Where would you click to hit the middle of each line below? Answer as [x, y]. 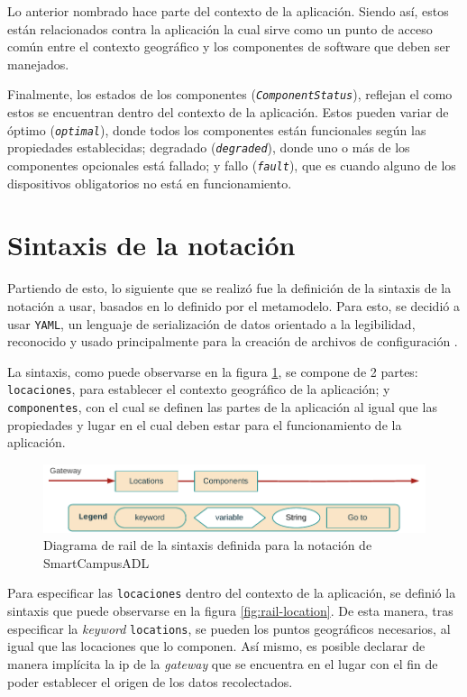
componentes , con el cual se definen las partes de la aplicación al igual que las [222, 407]
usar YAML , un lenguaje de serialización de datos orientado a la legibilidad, [211, 323]
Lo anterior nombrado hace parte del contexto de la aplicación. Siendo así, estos [228, 11]
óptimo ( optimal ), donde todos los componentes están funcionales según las [217, 129]
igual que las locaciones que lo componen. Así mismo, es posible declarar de [216, 646]
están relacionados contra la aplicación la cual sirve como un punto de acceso [220, 28]
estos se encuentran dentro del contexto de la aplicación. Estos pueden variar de [228, 112]
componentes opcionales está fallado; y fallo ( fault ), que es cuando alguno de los [232, 165]
